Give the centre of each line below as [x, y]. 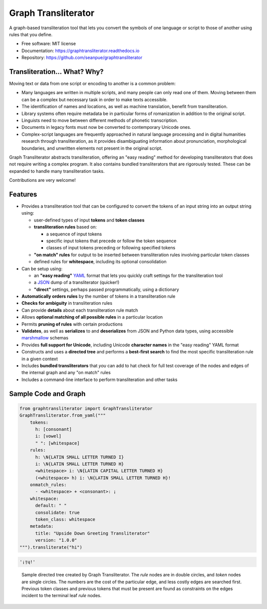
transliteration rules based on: [66, 227]
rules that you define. [31, 34]
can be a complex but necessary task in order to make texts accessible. [94, 100]
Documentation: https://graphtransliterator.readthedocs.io [81, 51]
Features [23, 194]
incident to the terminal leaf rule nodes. [61, 596]
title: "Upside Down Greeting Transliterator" [93, 533]
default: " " [51, 506]
